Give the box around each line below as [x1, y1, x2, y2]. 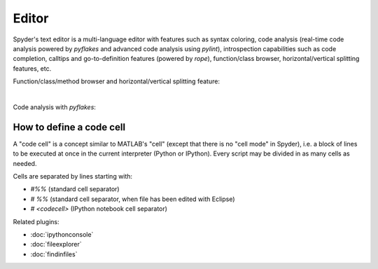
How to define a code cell [13, 121, 126, 133]
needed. [13, 159, 37, 167]
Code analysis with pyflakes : [13, 102, 96, 111]
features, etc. [13, 64, 52, 73]
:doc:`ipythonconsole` [30, 230, 94, 238]
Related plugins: [13, 217, 59, 226]
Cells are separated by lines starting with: [13, 172, 133, 180]
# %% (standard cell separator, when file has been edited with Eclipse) [30, 195, 235, 203]
